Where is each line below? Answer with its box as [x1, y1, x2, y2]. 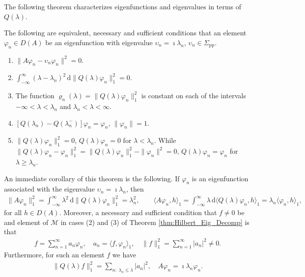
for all [4, 207, 22, 218]
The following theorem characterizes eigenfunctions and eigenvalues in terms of [4, 1, 242, 11]
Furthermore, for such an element [4, 249, 105, 260]
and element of [4, 217, 49, 227]
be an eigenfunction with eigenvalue [45, 37, 153, 47]
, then [126, 184, 144, 194]
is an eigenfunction [192, 173, 249, 183]
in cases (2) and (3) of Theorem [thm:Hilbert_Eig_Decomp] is [60, 217, 250, 227]
